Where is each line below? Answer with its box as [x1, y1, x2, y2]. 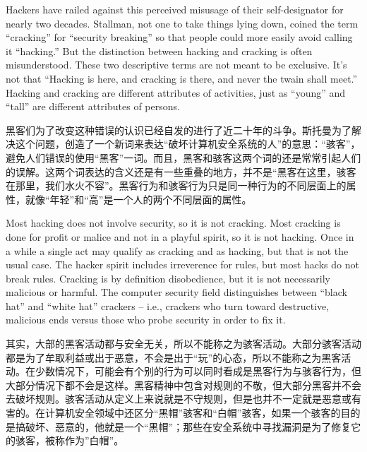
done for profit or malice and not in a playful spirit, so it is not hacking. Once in [6, 229, 354, 244]
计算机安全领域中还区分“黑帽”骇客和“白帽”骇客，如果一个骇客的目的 [44, 405, 361, 420]
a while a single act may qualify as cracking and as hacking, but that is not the [6, 243, 349, 258]
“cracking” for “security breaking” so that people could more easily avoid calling [6, 30, 353, 44]
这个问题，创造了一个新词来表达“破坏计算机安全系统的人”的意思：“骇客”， [15, 136, 361, 151]
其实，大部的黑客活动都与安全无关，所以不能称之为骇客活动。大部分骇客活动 [6, 336, 361, 351]
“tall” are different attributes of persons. [6, 99, 180, 114]
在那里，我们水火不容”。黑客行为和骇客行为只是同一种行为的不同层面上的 [6, 178, 347, 193]
